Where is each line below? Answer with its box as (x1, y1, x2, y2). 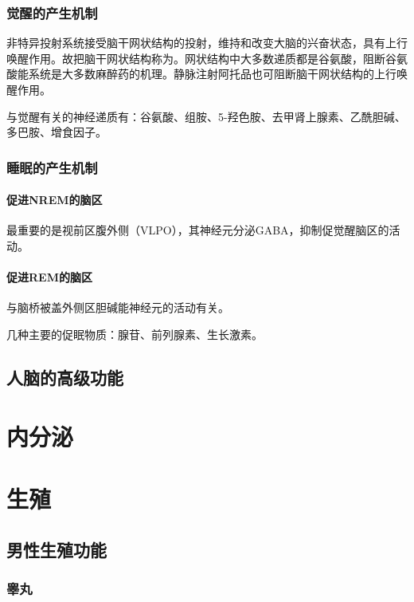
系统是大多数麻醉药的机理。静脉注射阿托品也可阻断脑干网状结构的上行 (28, 65, 396, 82)
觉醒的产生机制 (6, 2, 98, 22)
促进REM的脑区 (6, 269, 92, 285)
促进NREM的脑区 (6, 191, 103, 208)
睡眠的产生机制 (6, 157, 98, 177)
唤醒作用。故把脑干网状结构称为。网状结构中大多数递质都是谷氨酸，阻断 (6, 49, 385, 66)
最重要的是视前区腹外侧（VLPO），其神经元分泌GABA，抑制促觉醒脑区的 (6, 222, 389, 238)
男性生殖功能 (6, 537, 107, 561)
